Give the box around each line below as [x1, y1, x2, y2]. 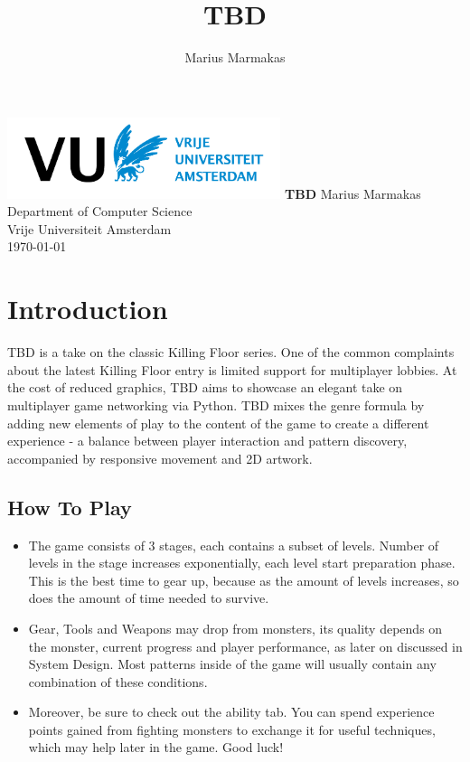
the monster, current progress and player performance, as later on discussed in [28, 636, 463, 655]
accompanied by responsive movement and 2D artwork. [7, 448, 313, 467]
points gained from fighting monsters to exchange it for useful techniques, [28, 720, 436, 738]
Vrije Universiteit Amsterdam [7, 219, 172, 238]
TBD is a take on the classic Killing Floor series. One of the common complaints [7, 343, 455, 362]
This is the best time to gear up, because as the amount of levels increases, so [28, 570, 459, 589]
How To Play [7, 493, 132, 521]
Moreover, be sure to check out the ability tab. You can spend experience [28, 702, 435, 721]
